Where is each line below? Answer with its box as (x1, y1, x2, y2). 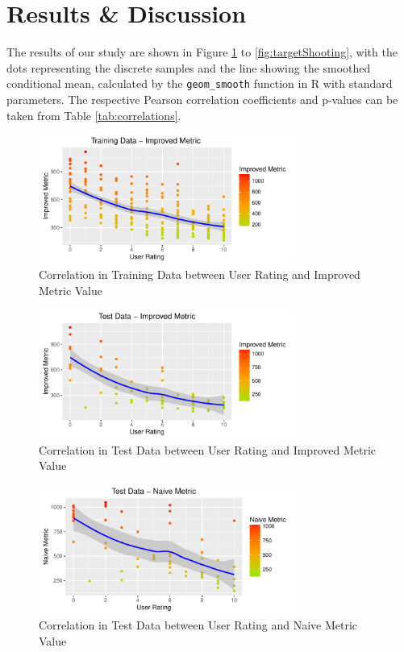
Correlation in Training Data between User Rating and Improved (39, 266, 360, 283)
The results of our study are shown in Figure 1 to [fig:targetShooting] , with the (6, 44, 398, 60)
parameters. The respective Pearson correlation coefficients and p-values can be (6, 90, 398, 107)
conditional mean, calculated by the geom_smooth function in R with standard (6, 75, 393, 92)
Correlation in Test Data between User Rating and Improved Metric (39, 441, 376, 458)
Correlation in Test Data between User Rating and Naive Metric (39, 617, 358, 633)
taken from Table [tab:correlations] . (6, 106, 181, 123)
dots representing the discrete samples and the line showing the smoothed (6, 59, 371, 76)
